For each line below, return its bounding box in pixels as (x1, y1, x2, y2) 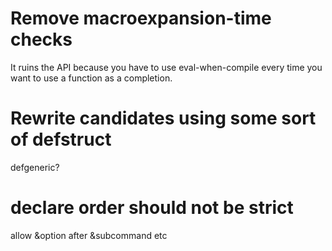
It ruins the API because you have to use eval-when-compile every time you (10, 61, 323, 73)
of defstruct (10, 128, 112, 151)
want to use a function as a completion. (10, 72, 173, 84)
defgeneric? (10, 161, 60, 173)
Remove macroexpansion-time (10, 7, 272, 30)
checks (10, 28, 73, 51)
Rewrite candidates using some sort (10, 107, 317, 130)
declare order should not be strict (10, 197, 294, 219)
